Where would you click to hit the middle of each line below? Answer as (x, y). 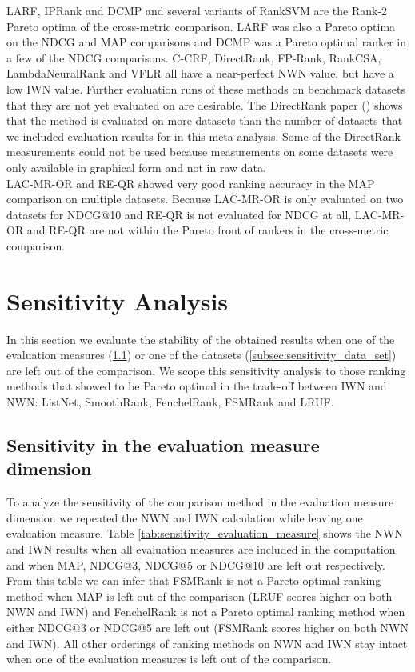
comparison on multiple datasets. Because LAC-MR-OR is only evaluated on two (205, 199)
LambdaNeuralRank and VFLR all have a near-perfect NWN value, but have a (200, 73)
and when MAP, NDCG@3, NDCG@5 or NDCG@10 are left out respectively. (196, 564)
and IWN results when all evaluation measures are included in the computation (201, 548)
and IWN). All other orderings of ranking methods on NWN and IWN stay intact (207, 643)
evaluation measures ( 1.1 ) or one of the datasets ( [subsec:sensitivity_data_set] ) (202, 355)
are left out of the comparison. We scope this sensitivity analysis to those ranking (206, 370)
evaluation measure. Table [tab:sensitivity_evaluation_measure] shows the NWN (205, 533)
